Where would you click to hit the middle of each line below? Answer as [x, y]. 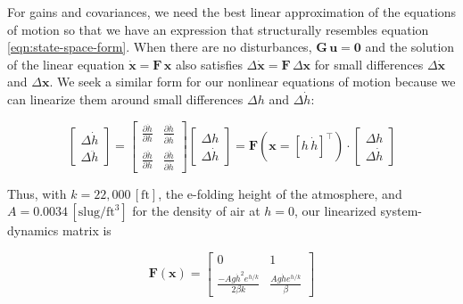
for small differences [369, 64]
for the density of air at [196, 211]
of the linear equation [66, 64]
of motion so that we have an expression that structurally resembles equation [218, 29]
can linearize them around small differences [125, 99]
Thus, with [37, 193]
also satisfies [209, 64]
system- [401, 211]
